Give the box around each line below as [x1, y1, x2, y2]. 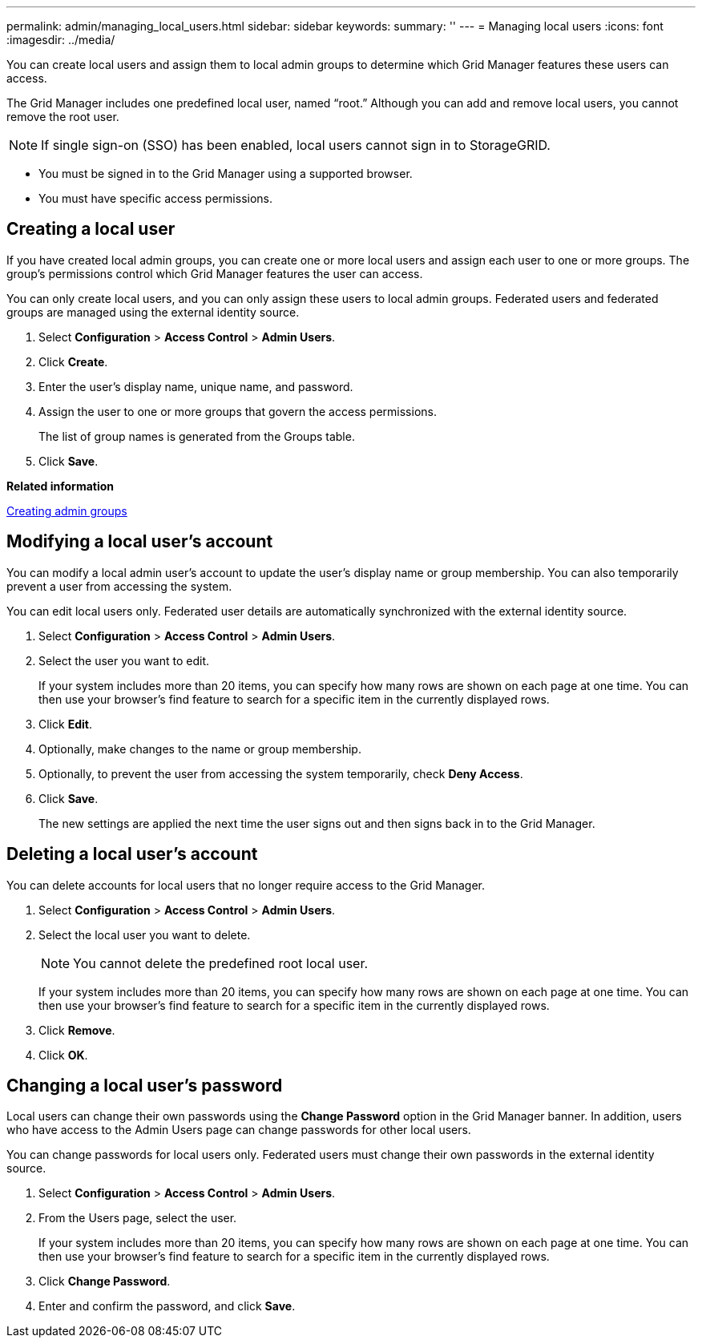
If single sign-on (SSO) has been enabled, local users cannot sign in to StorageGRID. [41, 137, 551, 153]
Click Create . [38, 354, 108, 369]
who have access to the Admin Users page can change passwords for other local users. [6, 1123, 471, 1137]
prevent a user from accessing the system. [6, 579, 232, 593]
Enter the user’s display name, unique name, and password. [38, 379, 353, 394]
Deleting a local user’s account [6, 844, 258, 865]
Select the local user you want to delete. [38, 927, 251, 942]
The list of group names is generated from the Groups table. [38, 429, 355, 443]
